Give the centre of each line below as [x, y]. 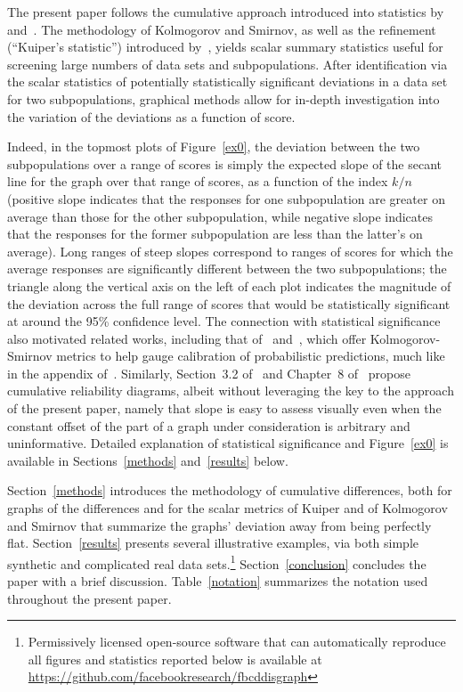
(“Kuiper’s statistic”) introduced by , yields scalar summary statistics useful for [225, 47]
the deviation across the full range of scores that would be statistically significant [229, 303]
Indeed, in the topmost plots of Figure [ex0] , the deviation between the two [214, 147]
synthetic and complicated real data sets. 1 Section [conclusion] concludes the [217, 562]
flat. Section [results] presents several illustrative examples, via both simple [213, 543]
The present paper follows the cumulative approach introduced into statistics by [226, 12]
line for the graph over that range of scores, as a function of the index [198, 181]
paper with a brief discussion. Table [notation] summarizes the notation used [218, 581]
